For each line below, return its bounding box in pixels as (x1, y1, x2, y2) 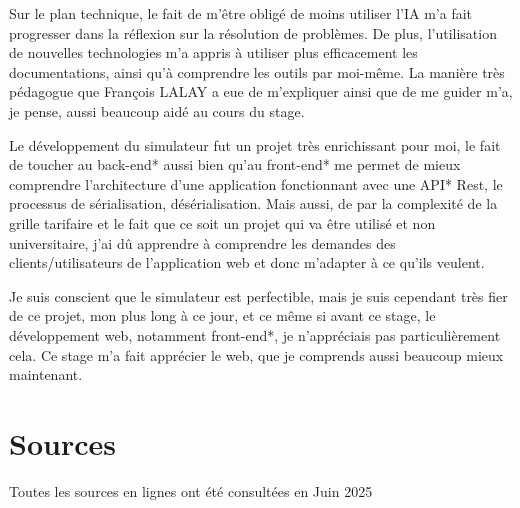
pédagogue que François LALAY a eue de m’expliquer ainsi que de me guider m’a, (9, 81, 513, 102)
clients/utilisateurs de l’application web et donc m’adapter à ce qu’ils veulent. (9, 252, 485, 273)
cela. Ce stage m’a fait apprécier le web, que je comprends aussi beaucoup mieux (9, 344, 504, 365)
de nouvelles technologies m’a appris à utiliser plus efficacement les (9, 42, 418, 63)
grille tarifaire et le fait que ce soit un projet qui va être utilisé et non (9, 212, 436, 233)
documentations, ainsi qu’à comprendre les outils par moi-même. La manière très (9, 61, 505, 82)
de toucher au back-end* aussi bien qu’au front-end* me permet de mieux (9, 154, 461, 175)
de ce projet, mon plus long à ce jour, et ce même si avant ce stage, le (9, 305, 436, 326)
